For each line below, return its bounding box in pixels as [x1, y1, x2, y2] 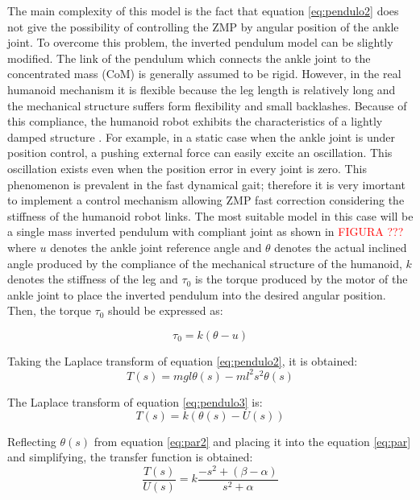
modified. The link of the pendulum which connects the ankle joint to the [7, 49, 371, 66]
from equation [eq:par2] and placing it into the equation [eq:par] [94, 432, 411, 449]
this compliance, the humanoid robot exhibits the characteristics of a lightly [7, 113, 383, 130]
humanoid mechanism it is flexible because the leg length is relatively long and [7, 81, 396, 97]
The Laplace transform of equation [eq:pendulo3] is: [7, 393, 263, 410]
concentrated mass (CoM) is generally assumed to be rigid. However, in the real [7, 65, 401, 82]
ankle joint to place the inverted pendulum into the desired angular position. [7, 286, 386, 303]
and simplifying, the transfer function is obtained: [7, 448, 253, 465]
